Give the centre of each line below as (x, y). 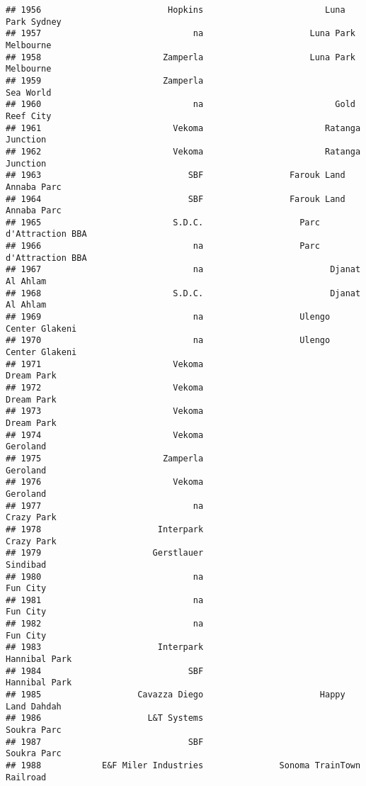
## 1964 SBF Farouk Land (176, 199)
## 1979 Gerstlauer (105, 553)
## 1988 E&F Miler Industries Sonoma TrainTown (183, 765)
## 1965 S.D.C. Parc (163, 222)
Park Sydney (34, 22)
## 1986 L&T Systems (105, 718)
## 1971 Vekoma (105, 364)
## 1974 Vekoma (105, 435)
